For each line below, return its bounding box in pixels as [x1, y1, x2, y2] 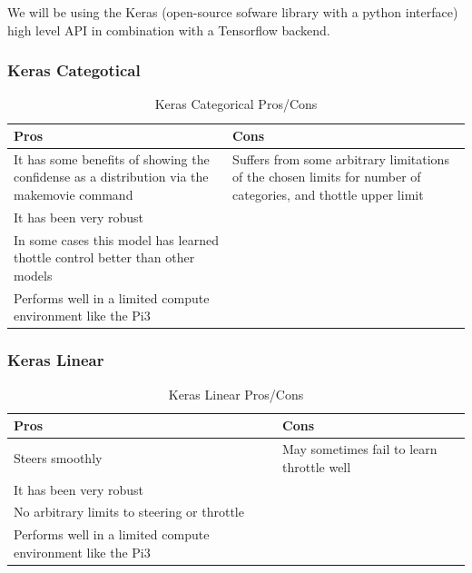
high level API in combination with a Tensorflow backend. [7, 20, 330, 39]
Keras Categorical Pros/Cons [154, 94, 318, 114]
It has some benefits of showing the [14, 149, 210, 168]
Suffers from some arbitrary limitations [232, 149, 449, 168]
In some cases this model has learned [14, 230, 219, 249]
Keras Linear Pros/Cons [168, 384, 304, 403]
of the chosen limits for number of [232, 167, 421, 186]
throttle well [282, 457, 351, 476]
